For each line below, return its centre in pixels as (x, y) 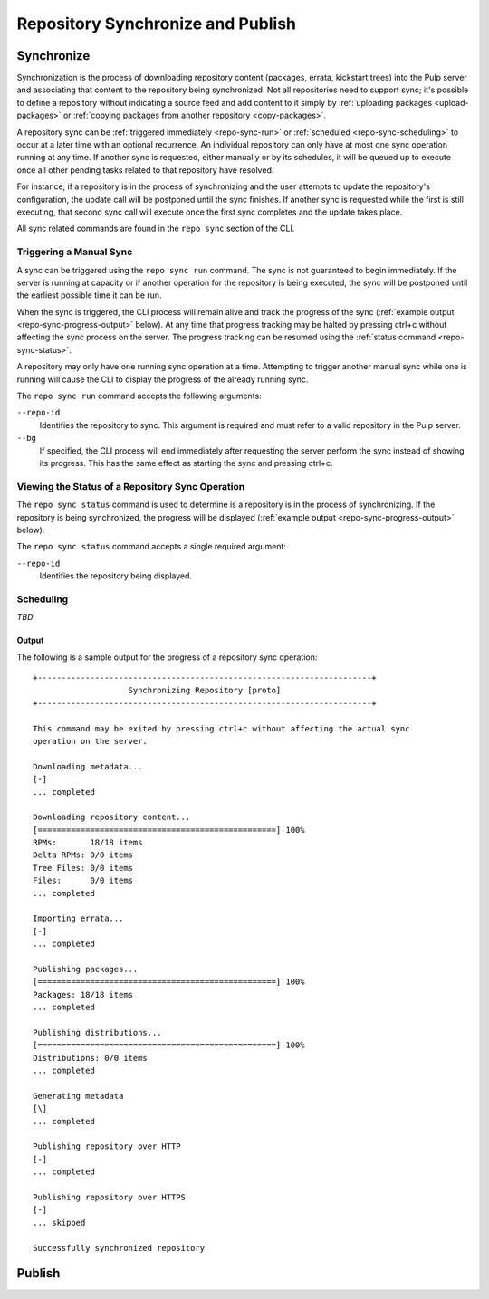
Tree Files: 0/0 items (83, 868)
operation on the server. (91, 741)
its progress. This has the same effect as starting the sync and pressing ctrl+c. (186, 463)
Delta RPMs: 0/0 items (83, 855)
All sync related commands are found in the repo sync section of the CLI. (156, 229)
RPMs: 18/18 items (88, 843)
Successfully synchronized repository (119, 1248)
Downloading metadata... (88, 766)
